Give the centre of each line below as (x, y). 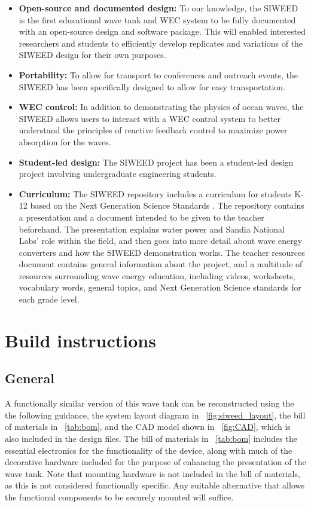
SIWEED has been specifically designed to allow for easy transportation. (152, 86)
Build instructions (80, 340)
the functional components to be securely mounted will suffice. (119, 497)
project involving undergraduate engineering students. (118, 174)
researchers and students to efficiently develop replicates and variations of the (161, 43)
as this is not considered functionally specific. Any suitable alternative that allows (155, 485)
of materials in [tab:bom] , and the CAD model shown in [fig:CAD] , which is (148, 427)
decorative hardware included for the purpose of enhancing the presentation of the (155, 462)
